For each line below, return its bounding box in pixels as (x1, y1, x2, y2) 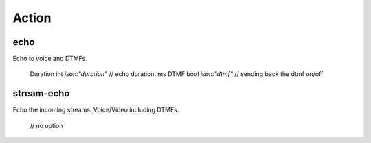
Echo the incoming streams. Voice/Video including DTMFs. (12, 106, 179, 114)
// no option (30, 121, 63, 129)
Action (12, 10, 52, 25)
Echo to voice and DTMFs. (12, 55, 87, 63)
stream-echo (12, 88, 70, 99)
